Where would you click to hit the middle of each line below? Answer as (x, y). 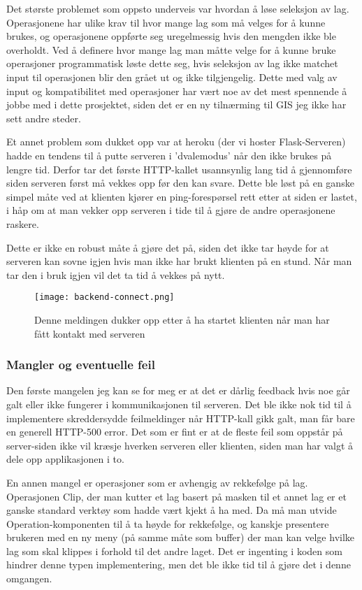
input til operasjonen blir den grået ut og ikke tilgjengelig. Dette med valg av (172, 77)
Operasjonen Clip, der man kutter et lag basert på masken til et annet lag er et (176, 496)
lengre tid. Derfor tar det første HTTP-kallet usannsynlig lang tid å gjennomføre (179, 169)
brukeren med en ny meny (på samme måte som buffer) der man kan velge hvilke (181, 537)
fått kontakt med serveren (90, 333)
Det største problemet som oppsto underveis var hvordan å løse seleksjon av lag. (178, 8)
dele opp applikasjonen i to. (65, 459)
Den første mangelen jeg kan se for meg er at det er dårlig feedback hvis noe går (178, 390)
